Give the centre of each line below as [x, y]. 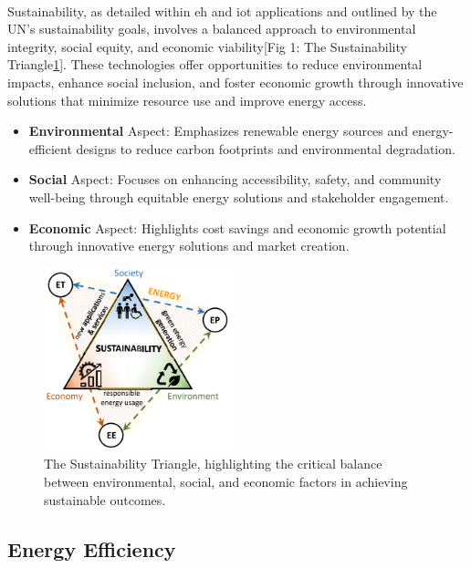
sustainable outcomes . [105, 499]
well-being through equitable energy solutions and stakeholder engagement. [239, 196]
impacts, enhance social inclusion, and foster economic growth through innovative [235, 82]
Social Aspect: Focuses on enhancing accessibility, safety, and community [235, 179]
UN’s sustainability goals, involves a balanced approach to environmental [212, 29]
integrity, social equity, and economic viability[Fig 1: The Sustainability [207, 46]
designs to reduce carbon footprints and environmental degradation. [266, 148]
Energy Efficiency [92, 548]
